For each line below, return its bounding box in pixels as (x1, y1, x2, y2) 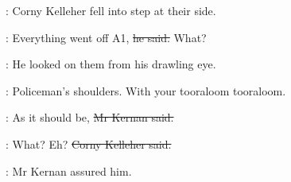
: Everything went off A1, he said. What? (6, 29, 207, 45)
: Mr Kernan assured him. (6, 162, 132, 179)
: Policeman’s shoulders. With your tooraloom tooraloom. (6, 82, 286, 99)
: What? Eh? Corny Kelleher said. (6, 135, 172, 152)
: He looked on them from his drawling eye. (6, 56, 216, 72)
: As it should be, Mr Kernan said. (6, 109, 174, 126)
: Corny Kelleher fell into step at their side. (6, 2, 216, 18)
